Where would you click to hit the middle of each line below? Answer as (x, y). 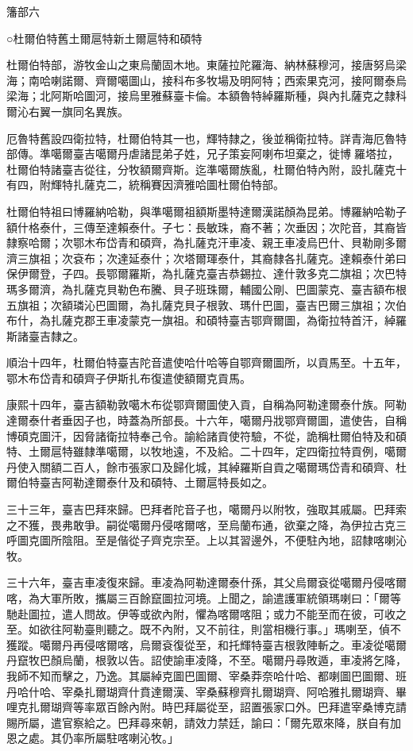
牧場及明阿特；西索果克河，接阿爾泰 (301, 80)
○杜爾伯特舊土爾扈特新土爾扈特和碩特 (104, 38)
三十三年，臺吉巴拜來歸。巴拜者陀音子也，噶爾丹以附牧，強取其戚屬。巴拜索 (206, 509)
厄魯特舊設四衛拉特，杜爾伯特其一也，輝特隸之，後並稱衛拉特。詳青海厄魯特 (206, 138)
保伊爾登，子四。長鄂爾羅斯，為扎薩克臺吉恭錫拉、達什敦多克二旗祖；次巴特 (206, 273)
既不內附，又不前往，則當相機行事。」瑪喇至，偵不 (270, 629)
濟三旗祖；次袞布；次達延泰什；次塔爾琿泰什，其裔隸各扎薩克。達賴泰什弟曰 (206, 258)
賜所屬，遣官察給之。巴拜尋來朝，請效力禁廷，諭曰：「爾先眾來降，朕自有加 (204, 722)
